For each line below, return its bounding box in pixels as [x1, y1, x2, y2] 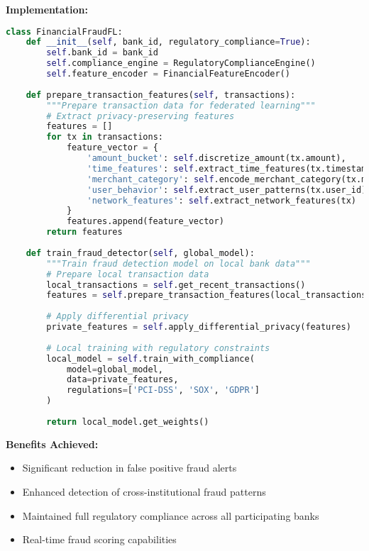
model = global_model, [66, 364, 163, 374]
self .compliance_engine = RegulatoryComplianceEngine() [46, 58, 316, 69]
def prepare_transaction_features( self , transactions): [26, 89, 296, 100]
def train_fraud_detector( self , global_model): [26, 247, 255, 258]
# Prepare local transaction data [46, 269, 209, 279]
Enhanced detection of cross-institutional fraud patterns [22, 484, 266, 499]
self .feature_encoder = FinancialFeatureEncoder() [46, 69, 290, 79]
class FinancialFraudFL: [6, 26, 123, 37]
